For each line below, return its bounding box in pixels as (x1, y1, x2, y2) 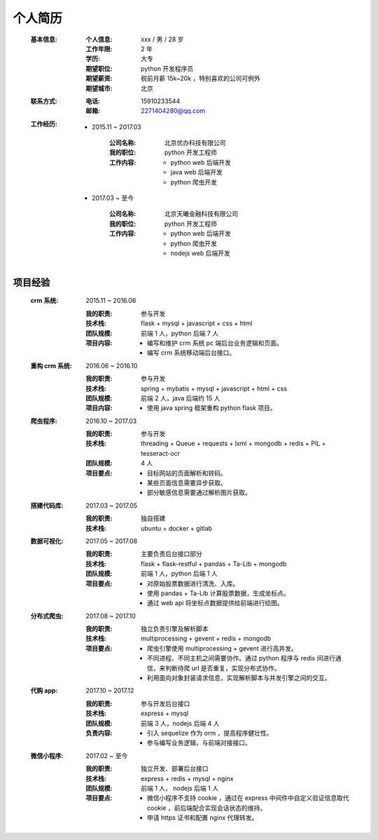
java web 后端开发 (170, 168, 223, 177)
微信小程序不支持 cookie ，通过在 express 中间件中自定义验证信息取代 (147, 794, 349, 802)
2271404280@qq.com (141, 107, 206, 115)
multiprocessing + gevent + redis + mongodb (141, 635, 272, 643)
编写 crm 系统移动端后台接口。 (147, 348, 236, 357)
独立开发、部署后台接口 (141, 764, 209, 773)
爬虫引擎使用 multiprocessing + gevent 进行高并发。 (147, 644, 297, 652)
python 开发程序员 (141, 64, 194, 73)
